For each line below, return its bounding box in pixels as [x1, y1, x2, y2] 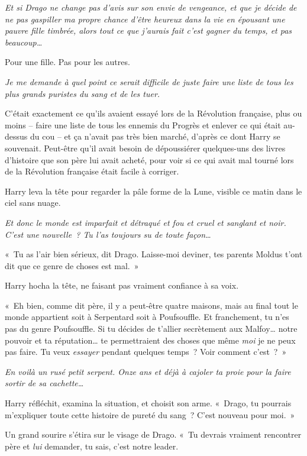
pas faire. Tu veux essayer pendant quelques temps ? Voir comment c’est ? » [5, 345, 287, 358]
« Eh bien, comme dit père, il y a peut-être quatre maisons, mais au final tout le [5, 299, 298, 311]
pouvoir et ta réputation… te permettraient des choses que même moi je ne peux [5, 334, 296, 346]
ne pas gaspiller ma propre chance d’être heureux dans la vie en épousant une [5, 12, 285, 25]
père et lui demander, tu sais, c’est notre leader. [5, 439, 179, 452]
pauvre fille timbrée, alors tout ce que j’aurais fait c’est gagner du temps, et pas [5, 24, 292, 37]
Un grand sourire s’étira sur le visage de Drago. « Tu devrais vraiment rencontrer [5, 428, 302, 441]
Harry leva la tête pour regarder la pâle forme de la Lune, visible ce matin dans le [5, 185, 302, 197]
